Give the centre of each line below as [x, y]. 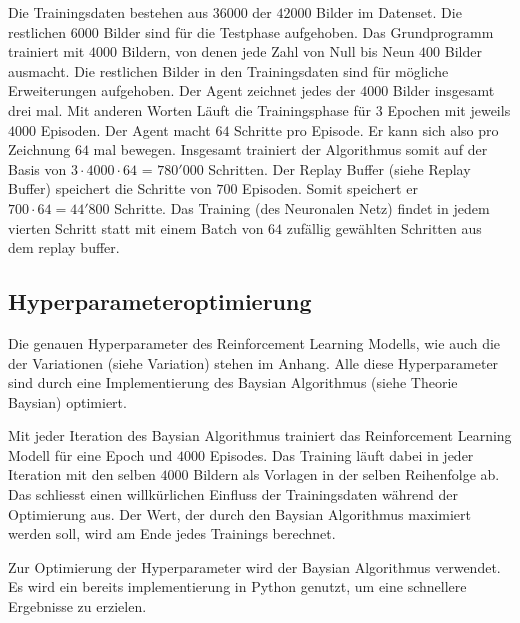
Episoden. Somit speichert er [330, 188]
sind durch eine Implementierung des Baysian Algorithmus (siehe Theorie [233, 382]
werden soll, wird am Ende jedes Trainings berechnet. [172, 533]
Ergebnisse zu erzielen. [77, 606]
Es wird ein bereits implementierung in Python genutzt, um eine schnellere [237, 586]
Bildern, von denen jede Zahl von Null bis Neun [268, 51]
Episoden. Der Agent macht [125, 129]
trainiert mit [46, 51]
